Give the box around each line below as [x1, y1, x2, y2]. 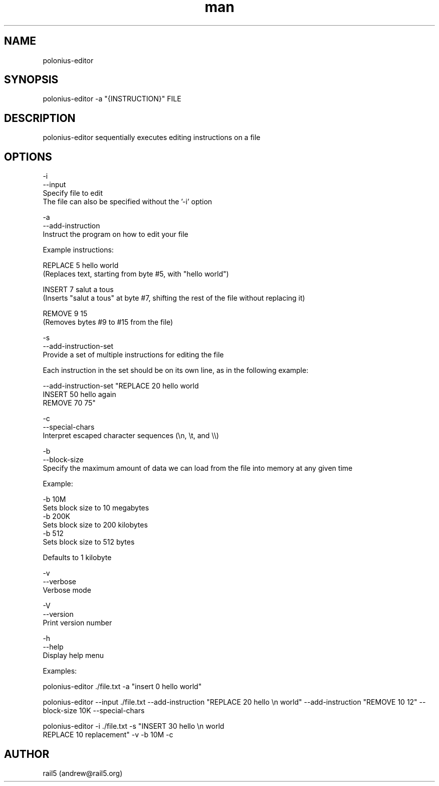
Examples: [43, 667, 77, 676]
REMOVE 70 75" [43, 399, 96, 408]
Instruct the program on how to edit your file [43, 230, 188, 239]
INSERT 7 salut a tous [43, 285, 114, 294]
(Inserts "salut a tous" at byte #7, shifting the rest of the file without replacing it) [43, 294, 305, 303]
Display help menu [43, 651, 104, 660]
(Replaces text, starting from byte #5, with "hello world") [43, 270, 229, 279]
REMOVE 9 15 [43, 309, 88, 318]
